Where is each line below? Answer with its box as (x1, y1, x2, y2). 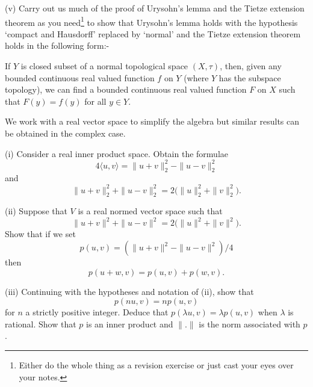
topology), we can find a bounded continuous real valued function (5, 83, 247, 96)
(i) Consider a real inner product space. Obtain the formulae (5, 147, 228, 159)
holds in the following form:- (5, 39, 110, 52)
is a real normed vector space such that (78, 205, 223, 217)
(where (184, 71, 209, 84)
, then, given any (220, 60, 282, 72)
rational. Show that (5, 317, 76, 330)
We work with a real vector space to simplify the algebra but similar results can (5, 115, 300, 128)
